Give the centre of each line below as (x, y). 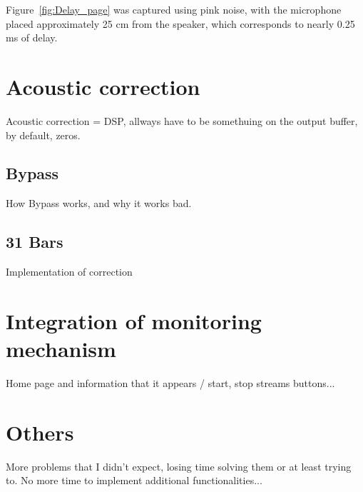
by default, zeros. (43, 135)
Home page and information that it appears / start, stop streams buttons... (170, 383)
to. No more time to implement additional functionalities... (134, 480)
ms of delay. (32, 37)
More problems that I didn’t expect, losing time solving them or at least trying (179, 466)
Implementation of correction (69, 272)
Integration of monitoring (134, 320)
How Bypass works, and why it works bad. (99, 203)
